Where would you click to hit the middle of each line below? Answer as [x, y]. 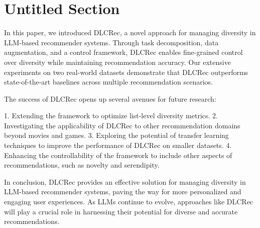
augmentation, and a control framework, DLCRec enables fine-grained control [123, 52]
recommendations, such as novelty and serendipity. [82, 165]
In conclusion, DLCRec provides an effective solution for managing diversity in [125, 181]
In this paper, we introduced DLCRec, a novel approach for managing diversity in [130, 32]
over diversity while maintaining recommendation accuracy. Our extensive [117, 62]
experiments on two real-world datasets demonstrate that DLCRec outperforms [126, 72]
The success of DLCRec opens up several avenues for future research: [110, 98]
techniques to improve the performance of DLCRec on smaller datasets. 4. [118, 145]
